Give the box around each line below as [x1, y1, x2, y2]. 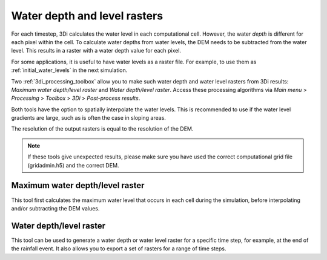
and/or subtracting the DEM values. [11, 204, 100, 212]
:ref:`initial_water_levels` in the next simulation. [11, 67, 128, 74]
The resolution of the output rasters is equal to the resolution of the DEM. [11, 125, 194, 132]
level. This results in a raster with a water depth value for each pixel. [11, 47, 182, 54]
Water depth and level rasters [11, 9, 163, 22]
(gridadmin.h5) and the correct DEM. [27, 161, 119, 169]
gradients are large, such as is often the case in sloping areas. [11, 114, 167, 122]
